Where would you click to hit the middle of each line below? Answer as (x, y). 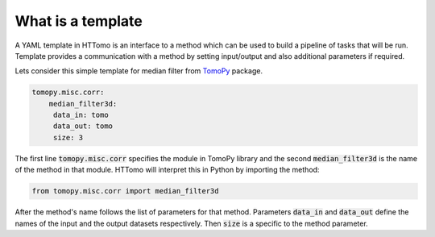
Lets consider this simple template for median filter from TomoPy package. (139, 71)
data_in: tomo (81, 115)
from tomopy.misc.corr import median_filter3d (125, 191)
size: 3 (68, 137)
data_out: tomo (83, 126)
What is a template (79, 21)
